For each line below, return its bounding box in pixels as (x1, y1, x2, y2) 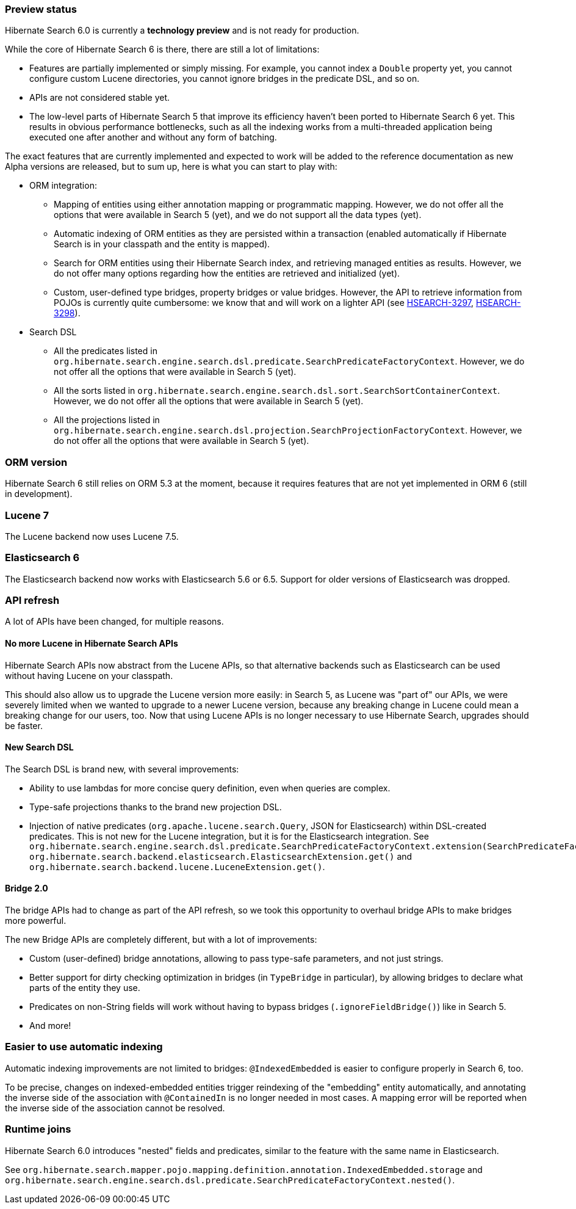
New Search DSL (5, 742, 74, 753)
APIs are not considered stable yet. (29, 92, 170, 103)
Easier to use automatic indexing (5, 1040, 163, 1053)
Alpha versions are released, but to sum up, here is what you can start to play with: (5, 161, 337, 172)
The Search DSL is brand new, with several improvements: (5, 763, 239, 774)
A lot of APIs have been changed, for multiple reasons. (5, 616, 224, 627)
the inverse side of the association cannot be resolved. (5, 1102, 225, 1113)
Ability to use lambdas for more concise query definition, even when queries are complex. (29, 782, 391, 793)
